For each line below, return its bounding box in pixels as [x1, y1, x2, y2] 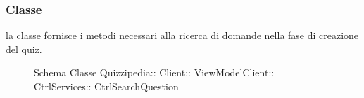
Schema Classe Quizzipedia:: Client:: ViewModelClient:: [34, 65, 275, 80]
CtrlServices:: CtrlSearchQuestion [34, 79, 179, 93]
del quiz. [6, 41, 42, 56]
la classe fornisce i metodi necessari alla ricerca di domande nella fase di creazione [6, 28, 359, 43]
